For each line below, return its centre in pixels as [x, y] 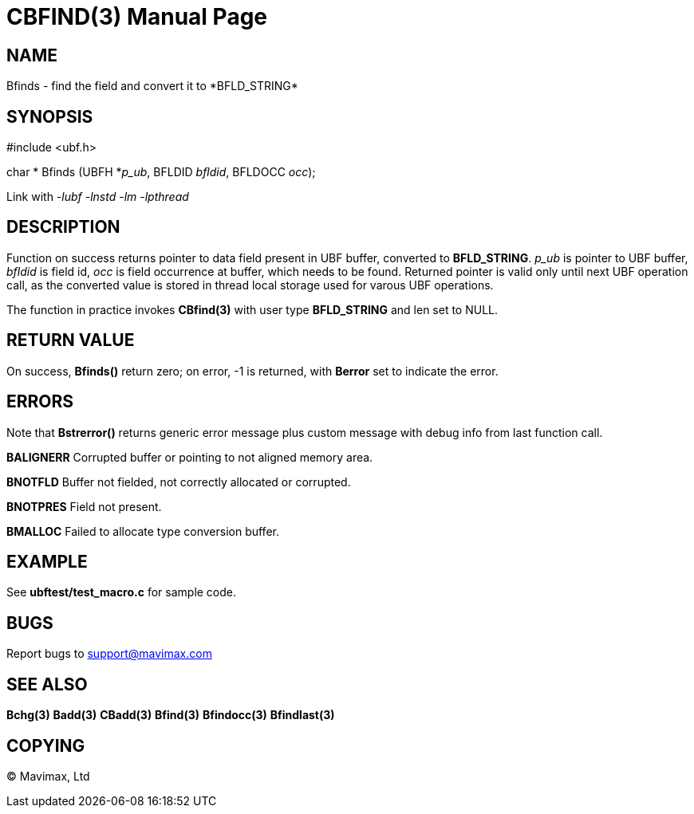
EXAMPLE [47, 561]
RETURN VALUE [71, 340]
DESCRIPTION [63, 227]
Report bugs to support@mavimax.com [109, 654]
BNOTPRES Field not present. [84, 506]
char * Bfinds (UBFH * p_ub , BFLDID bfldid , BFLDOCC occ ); [161, 172]
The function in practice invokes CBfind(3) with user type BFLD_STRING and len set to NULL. [252, 309]
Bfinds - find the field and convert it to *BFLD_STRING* [152, 86]
